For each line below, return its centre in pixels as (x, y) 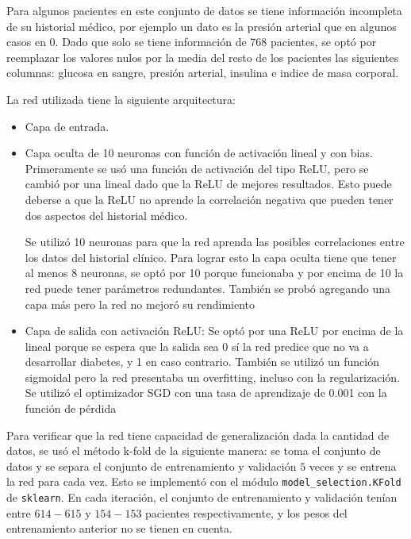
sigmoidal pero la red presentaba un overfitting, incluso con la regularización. (213, 377)
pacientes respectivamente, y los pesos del (246, 512)
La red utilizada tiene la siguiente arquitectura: (121, 99)
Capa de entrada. (67, 126)
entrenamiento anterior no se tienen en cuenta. (119, 528)
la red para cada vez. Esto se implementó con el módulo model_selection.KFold (204, 481)
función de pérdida (71, 408)
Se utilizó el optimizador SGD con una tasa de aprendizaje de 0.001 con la (206, 393)
